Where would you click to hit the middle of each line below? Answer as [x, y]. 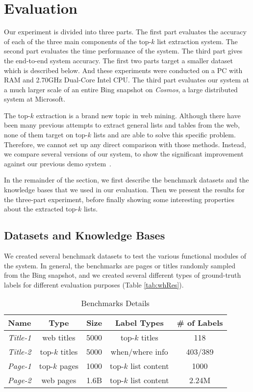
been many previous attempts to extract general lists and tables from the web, [122, 125]
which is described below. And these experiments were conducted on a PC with [123, 70]
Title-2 [20, 352]
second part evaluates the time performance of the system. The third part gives [123, 51]
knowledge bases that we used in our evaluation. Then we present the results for [124, 190]
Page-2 [20, 380]
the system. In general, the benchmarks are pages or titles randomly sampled [120, 265]
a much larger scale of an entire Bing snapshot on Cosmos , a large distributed [121, 89]
